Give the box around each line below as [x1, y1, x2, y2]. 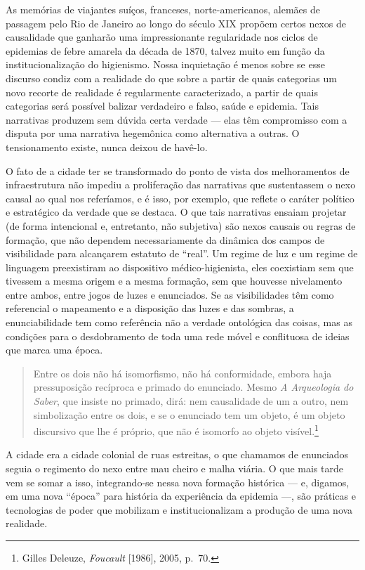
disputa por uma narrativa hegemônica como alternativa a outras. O [6, 126, 300, 141]
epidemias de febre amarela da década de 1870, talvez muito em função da [6, 43, 325, 58]
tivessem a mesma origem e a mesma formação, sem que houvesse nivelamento [6, 273, 343, 288]
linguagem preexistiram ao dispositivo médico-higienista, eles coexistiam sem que [6, 259, 354, 274]
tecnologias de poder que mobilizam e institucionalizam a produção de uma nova [6, 502, 353, 517]
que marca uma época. [6, 342, 103, 357]
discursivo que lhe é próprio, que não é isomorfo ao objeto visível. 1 [33, 422, 319, 438]
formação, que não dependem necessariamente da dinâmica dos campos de [6, 232, 325, 247]
